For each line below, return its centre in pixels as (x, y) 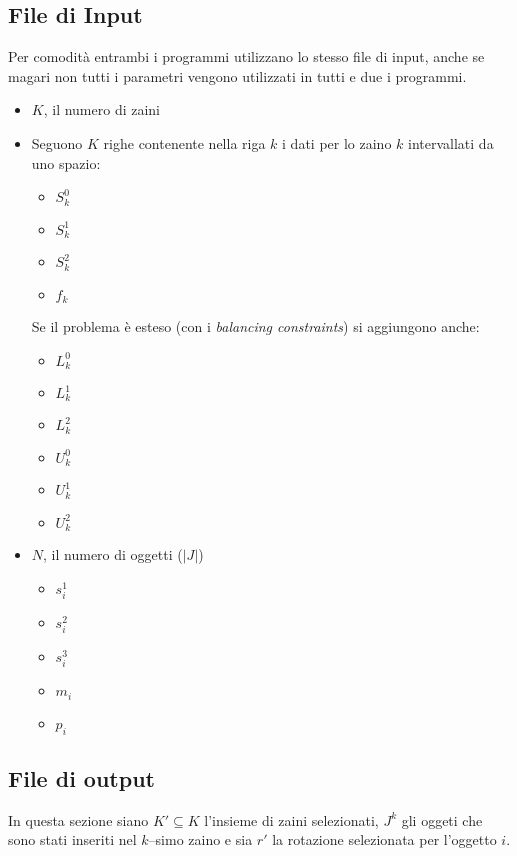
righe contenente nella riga (184, 142)
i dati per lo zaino (337, 142)
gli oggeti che (442, 819)
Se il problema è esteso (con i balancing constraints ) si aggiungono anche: (255, 325)
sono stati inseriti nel (72, 839)
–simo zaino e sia (200, 839)
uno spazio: (66, 162)
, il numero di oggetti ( (113, 554)
